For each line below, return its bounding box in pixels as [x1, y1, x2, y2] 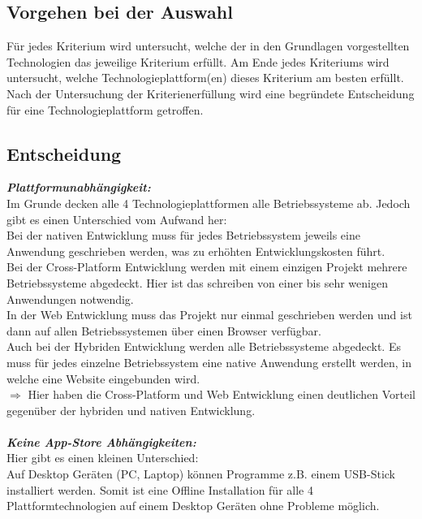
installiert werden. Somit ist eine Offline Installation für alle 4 [6, 481, 313, 498]
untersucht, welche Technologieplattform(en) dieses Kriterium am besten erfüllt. [6, 69, 404, 86]
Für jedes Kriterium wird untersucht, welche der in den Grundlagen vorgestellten [6, 37, 410, 54]
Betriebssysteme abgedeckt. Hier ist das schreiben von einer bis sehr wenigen [6, 274, 388, 291]
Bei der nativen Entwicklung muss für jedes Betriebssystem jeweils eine [6, 227, 360, 244]
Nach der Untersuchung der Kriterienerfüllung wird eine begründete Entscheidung [6, 84, 415, 102]
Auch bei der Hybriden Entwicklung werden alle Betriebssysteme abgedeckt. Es [6, 338, 401, 355]
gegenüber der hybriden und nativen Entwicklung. [6, 401, 256, 418]
